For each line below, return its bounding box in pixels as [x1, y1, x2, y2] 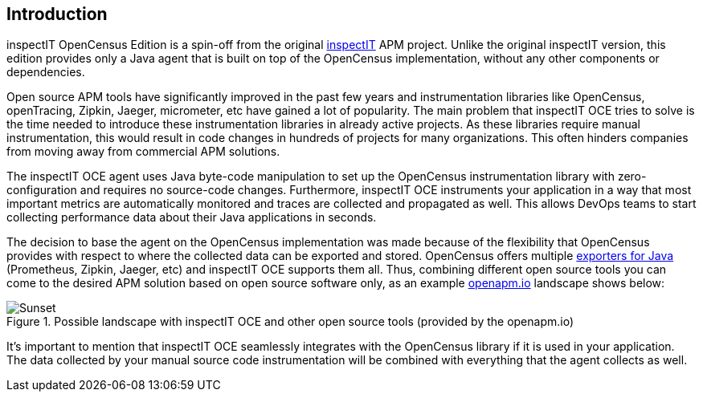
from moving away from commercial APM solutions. [6, 144, 280, 159]
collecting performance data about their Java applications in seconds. [6, 210, 377, 225]
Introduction [6, 4, 108, 24]
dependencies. [6, 65, 85, 79]
